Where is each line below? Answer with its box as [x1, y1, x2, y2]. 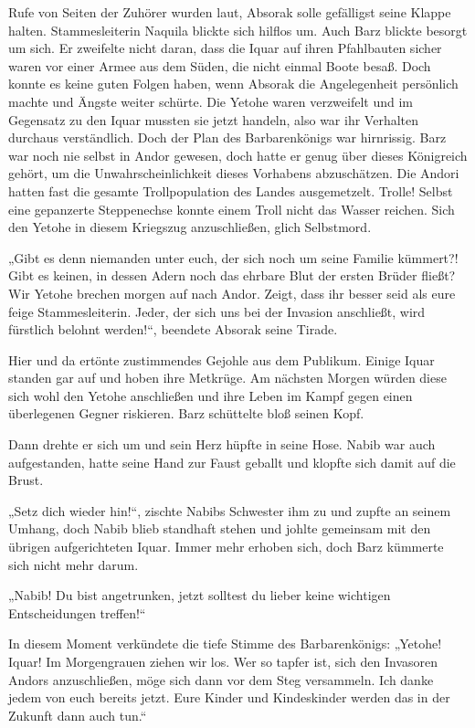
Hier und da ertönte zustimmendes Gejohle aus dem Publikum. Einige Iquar [8, 350, 435, 369]
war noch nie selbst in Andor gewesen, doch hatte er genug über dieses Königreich [8, 145, 468, 164]
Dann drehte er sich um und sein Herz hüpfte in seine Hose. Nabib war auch [8, 435, 436, 454]
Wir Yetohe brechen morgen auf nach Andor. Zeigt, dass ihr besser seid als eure [8, 283, 456, 302]
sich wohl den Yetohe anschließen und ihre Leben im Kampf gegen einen [8, 385, 413, 405]
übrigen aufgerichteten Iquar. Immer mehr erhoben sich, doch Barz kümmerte [8, 537, 444, 556]
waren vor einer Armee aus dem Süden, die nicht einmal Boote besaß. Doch [8, 56, 431, 75]
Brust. [8, 470, 44, 490]
